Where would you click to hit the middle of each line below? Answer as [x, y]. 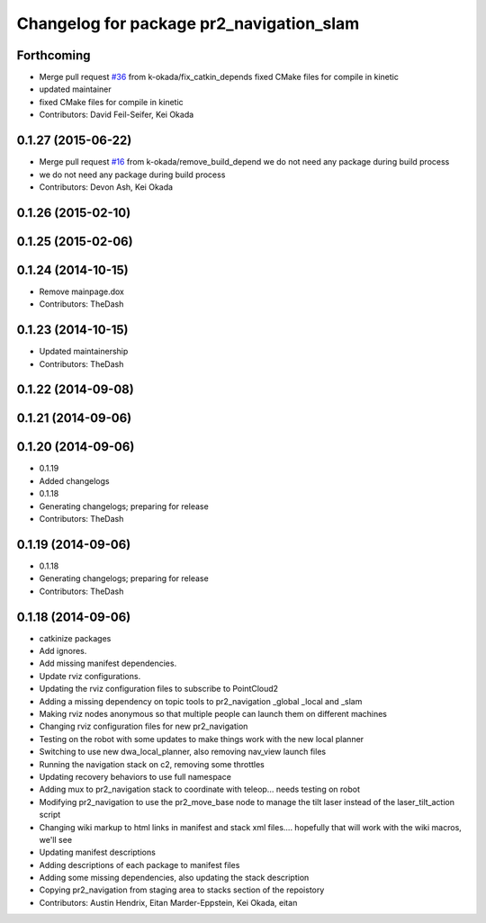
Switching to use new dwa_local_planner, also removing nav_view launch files [183, 752]
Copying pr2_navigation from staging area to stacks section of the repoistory [182, 890]
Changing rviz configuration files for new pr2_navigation [144, 726]
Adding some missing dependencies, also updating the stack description [174, 878]
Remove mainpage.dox [82, 291]
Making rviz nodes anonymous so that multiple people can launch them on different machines [213, 713]
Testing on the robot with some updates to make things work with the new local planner [202, 739]
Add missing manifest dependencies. [108, 663]
